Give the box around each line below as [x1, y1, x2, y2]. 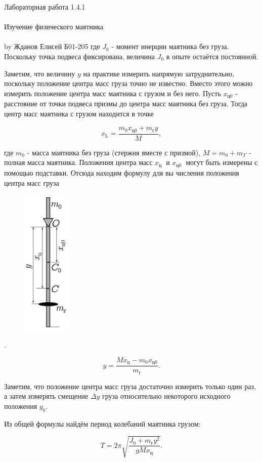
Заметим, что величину [4, 68, 75, 78]
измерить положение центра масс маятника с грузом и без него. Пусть [4, 88, 221, 98]
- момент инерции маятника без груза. [111, 41, 229, 52]
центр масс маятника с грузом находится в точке [4, 108, 154, 118]
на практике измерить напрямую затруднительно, [83, 68, 234, 78]
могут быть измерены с [186, 157, 258, 167]
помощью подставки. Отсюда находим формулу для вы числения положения [4, 167, 239, 178]
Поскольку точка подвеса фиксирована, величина [4, 51, 155, 61]
